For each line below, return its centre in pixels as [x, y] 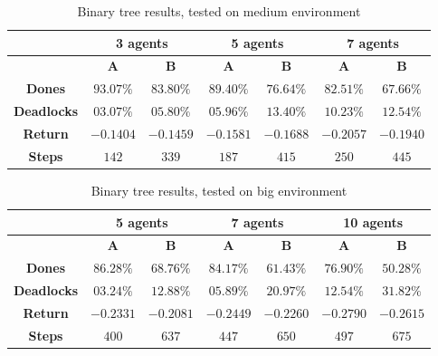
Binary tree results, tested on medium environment [219, 11]
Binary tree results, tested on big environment [219, 190]
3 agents [142, 42]
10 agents [373, 221]
